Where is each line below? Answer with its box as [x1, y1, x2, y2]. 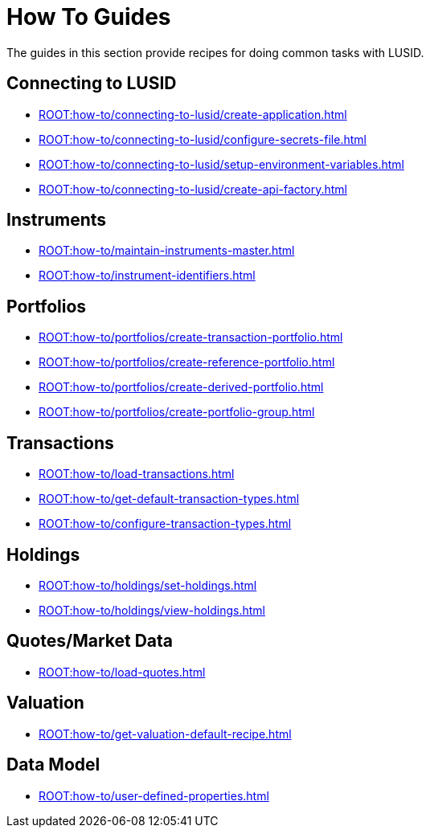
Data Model [6, 754, 100, 775]
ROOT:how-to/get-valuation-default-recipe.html [39, 726, 292, 741]
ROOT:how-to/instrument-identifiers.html [39, 268, 256, 283]
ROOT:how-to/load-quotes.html [39, 664, 206, 679]
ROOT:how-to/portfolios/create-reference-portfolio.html [39, 355, 335, 370]
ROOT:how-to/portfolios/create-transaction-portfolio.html [39, 330, 343, 345]
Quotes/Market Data [6, 631, 174, 652]
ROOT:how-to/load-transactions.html [39, 467, 235, 481]
